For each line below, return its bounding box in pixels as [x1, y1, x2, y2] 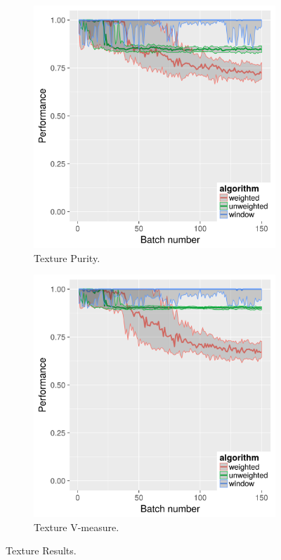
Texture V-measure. [34, 519, 119, 534]
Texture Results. [6, 543, 77, 558]
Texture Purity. [34, 250, 100, 265]
